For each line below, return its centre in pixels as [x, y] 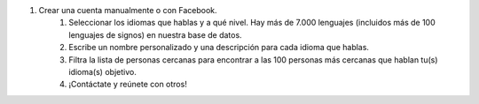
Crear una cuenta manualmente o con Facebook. [128, 10]
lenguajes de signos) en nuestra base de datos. [156, 34]
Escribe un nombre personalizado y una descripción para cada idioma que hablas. [219, 48]
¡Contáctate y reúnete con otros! [128, 85]
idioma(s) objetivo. [102, 71]
